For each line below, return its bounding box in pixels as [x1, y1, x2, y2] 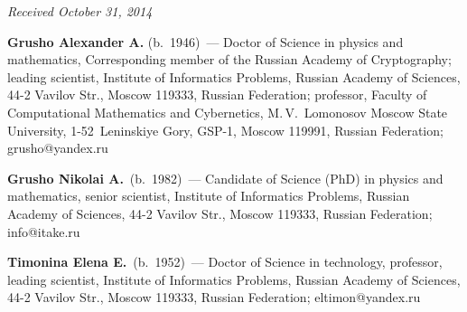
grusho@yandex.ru [7, 138, 108, 157]
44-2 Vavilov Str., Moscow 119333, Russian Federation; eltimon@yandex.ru [7, 288, 421, 307]
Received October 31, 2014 [7, 2, 153, 20]
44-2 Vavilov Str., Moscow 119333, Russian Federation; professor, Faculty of [7, 85, 427, 104]
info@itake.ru [7, 222, 80, 241]
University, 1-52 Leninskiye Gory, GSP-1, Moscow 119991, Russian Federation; [7, 120, 444, 139]
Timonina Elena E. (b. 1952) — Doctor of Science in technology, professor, [7, 252, 443, 271]
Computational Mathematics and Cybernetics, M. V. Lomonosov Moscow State [7, 102, 448, 121]
